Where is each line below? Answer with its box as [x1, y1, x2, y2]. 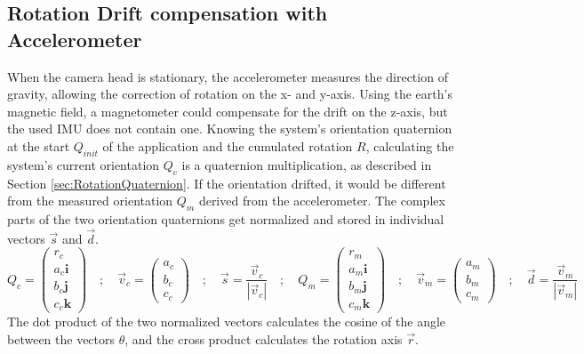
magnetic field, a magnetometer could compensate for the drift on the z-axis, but [7, 101, 448, 120]
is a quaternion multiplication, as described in [181, 155, 432, 173]
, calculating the [365, 136, 454, 155]
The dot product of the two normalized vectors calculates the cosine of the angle [7, 312, 446, 331]
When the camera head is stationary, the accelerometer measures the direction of [7, 67, 448, 85]
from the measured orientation [7, 191, 173, 210]
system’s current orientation [7, 155, 160, 173]
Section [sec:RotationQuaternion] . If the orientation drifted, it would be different [7, 173, 446, 192]
